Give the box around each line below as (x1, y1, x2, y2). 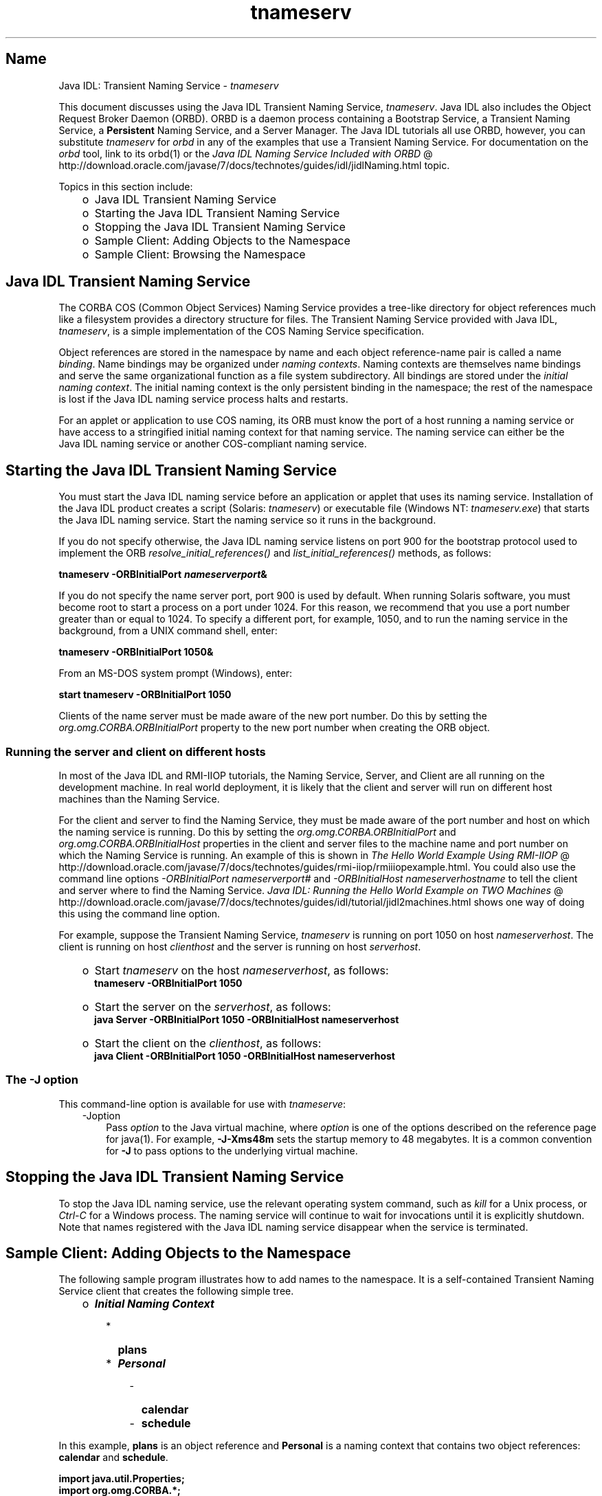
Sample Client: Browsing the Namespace (94, 247, 306, 261)
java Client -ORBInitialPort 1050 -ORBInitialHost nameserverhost (94, 1050, 395, 1062)
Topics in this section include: (58, 180, 193, 192)
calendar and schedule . (58, 1451, 168, 1464)
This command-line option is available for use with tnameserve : (58, 1097, 346, 1110)
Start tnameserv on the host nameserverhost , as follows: (94, 963, 389, 978)
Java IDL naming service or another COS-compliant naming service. (58, 438, 367, 450)
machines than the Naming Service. (58, 793, 220, 805)
